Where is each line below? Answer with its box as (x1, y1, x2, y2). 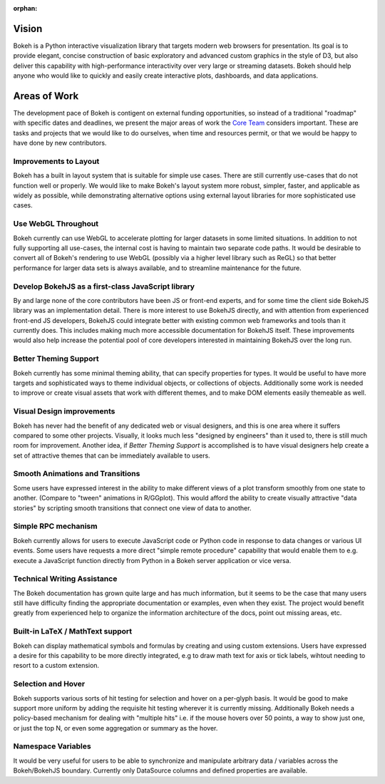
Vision (13, 22, 43, 35)
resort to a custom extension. (13, 661, 100, 670)
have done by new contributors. (13, 139, 107, 148)
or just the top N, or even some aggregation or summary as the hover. (13, 723, 218, 732)
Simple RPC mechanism (13, 521, 98, 531)
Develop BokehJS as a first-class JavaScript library (13, 282, 195, 292)
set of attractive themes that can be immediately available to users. (13, 451, 210, 460)
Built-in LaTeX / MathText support (13, 626, 133, 636)
